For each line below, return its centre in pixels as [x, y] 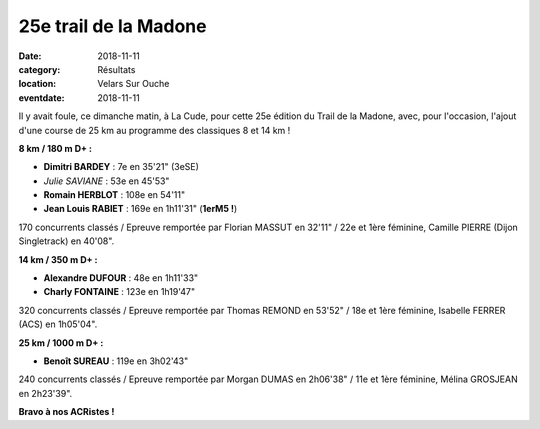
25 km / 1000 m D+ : [61, 342]
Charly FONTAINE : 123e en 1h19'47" [119, 292]
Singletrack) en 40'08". [66, 241]
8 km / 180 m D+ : [55, 148]
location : [37, 84]
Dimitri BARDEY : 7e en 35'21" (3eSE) [121, 167]
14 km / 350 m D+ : [58, 259]
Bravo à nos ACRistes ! [66, 412]
